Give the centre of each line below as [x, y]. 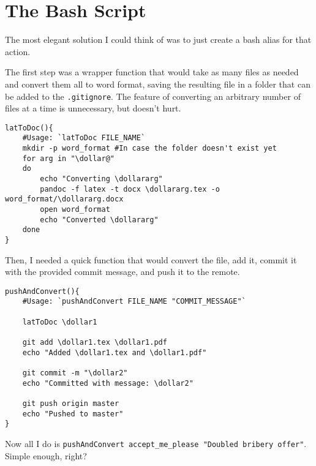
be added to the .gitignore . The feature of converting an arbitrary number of [153, 96]
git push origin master [71, 404]
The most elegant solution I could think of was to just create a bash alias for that [158, 39]
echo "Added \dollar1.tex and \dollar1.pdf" [115, 352]
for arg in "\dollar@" [68, 158]
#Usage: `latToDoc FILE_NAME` [84, 138]
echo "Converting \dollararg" [101, 179]
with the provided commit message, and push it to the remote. [122, 272]
